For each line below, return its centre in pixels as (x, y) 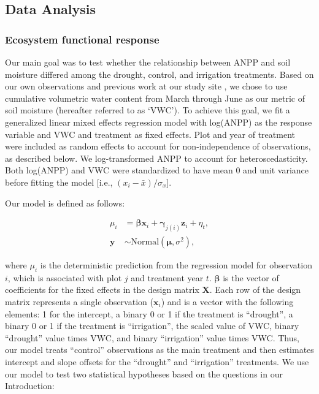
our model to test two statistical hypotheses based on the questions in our (144, 373)
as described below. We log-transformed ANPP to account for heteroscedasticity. (156, 158)
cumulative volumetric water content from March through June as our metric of (155, 98)
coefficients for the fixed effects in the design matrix (102, 290)
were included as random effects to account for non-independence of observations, (158, 146)
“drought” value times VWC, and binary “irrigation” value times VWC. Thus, (152, 337)
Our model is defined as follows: (65, 203)
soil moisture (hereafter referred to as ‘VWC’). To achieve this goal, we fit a (148, 110)
